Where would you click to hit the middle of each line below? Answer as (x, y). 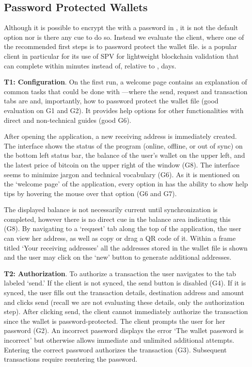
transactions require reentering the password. (71, 359)
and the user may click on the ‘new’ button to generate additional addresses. (118, 257)
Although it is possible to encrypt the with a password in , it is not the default (121, 27)
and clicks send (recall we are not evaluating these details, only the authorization (124, 302)
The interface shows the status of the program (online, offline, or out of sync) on (123, 145)
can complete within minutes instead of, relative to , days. (90, 65)
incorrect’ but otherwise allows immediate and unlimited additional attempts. (119, 340)
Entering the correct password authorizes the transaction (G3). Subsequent (115, 349)
